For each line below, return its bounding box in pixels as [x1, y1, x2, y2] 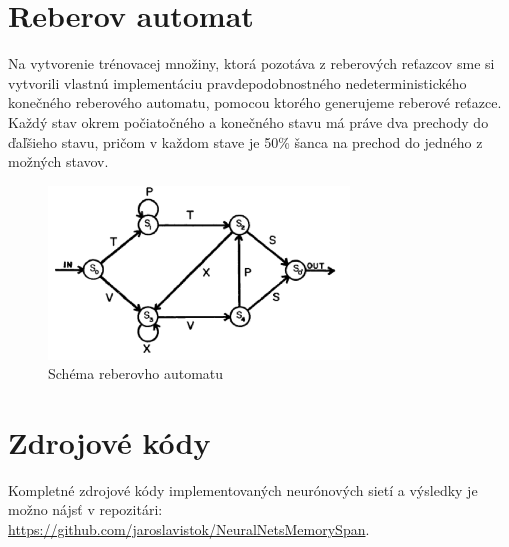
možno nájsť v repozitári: [8, 499, 163, 520]
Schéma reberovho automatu [48, 363, 224, 384]
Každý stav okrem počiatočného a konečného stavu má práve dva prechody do [8, 111, 489, 132]
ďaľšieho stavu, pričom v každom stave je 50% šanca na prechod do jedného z [8, 131, 483, 152]
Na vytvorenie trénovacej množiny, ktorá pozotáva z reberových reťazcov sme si [8, 53, 495, 74]
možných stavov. [8, 151, 109, 172]
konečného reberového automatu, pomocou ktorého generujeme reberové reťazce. [8, 92, 502, 113]
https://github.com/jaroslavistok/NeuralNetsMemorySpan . [8, 519, 370, 540]
